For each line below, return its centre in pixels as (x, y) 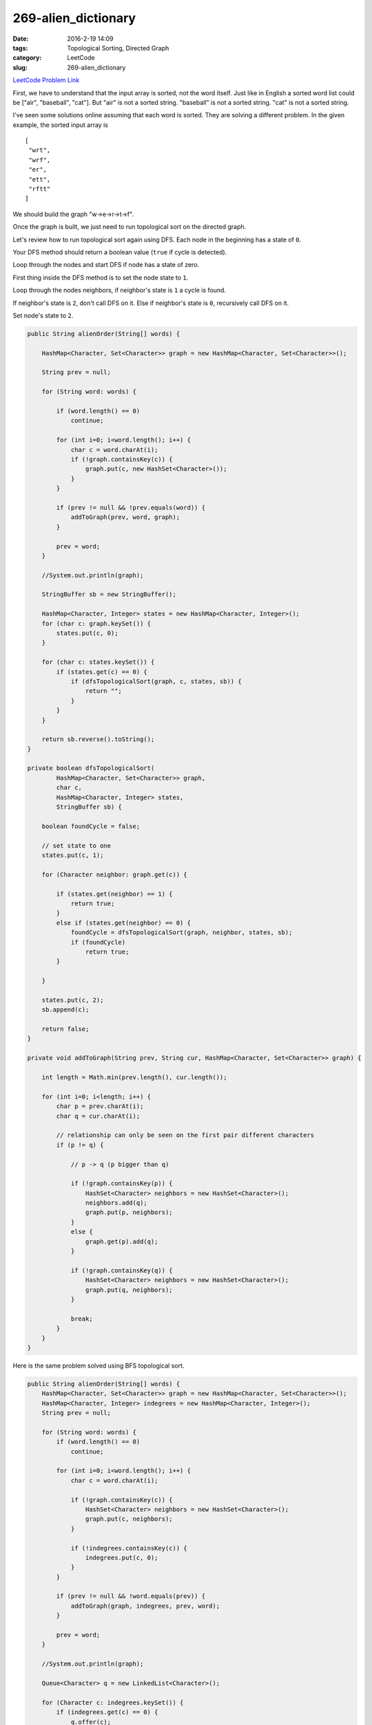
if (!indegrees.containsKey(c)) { (129, 1548)
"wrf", (40, 160)
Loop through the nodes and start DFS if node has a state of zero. (106, 265)
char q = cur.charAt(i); (98, 1116)
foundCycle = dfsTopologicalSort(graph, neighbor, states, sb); (182, 933)
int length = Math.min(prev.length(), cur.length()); (134, 1077)
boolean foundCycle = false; (91, 826)
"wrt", (40, 150)
